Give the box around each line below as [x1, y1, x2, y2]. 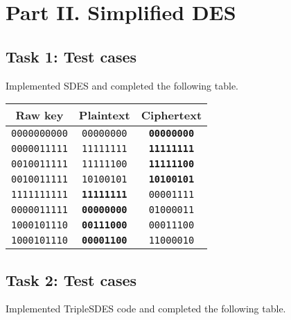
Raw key [15, 107, 64, 124]
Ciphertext [141, 107, 202, 124]
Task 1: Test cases [6, 45, 137, 67]
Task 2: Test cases [6, 269, 137, 290]
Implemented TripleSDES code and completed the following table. [6, 301, 286, 316]
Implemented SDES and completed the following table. [6, 78, 239, 92]
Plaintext [78, 107, 130, 124]
